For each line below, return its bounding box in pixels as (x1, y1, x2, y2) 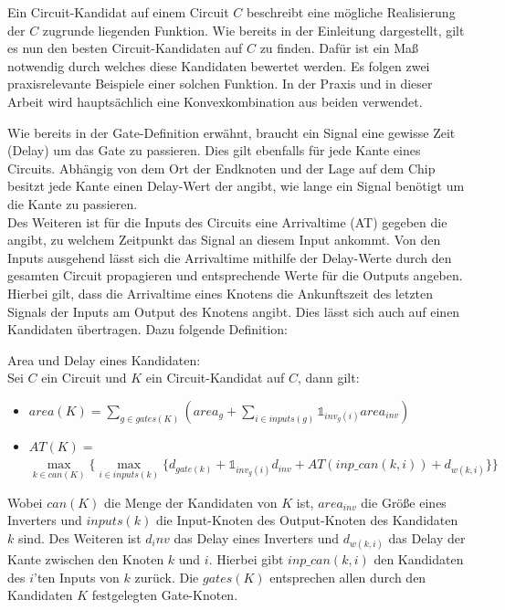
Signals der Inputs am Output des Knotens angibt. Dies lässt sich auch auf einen (7, 301, 460, 321)
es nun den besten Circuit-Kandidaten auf (7, 38, 243, 58)
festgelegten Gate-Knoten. (91, 585, 238, 605)
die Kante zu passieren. (7, 194, 138, 213)
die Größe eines (361, 492, 447, 511)
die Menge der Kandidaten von (104, 492, 278, 511)
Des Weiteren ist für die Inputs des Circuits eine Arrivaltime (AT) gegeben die (7, 212, 447, 231)
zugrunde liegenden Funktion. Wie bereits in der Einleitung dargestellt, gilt (42, 20, 465, 39)
